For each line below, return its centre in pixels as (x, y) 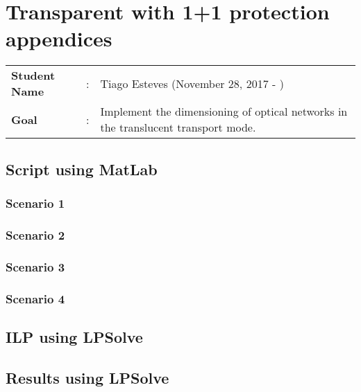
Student (33, 75)
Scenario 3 (35, 266)
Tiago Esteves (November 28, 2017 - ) (192, 83)
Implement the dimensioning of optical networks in (224, 112)
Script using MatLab (82, 169)
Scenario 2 (35, 234)
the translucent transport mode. (178, 127)
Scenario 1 (35, 203)
